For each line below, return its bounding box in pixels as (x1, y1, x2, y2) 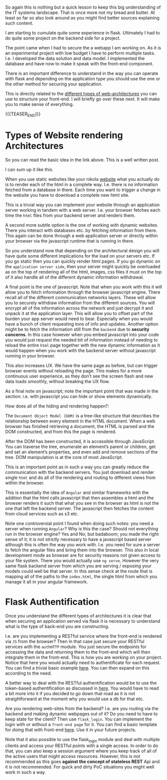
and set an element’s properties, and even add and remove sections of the (5, 449, 158, 455)
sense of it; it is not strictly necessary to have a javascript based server (5, 536, 152, 542)
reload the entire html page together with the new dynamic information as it (5, 342, 161, 348)
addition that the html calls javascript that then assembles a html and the (5, 494, 154, 501)
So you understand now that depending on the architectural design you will (5, 247, 160, 254)
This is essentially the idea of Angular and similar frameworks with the (5, 489, 149, 495)
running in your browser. (5, 353, 56, 359)
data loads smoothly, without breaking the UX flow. (5, 378, 110, 384)
